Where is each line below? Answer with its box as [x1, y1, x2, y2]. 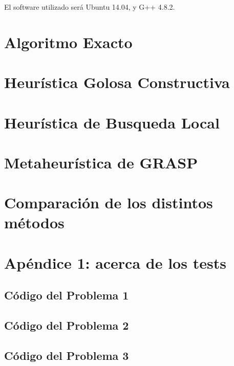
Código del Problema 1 [4, 287, 129, 303]
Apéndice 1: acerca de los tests [4, 252, 226, 273]
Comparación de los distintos [4, 192, 213, 213]
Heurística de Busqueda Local [4, 112, 220, 133]
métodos [4, 212, 65, 233]
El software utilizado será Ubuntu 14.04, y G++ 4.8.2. [4, 2, 175, 12]
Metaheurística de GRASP [4, 152, 198, 173]
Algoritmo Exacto [4, 31, 133, 52]
